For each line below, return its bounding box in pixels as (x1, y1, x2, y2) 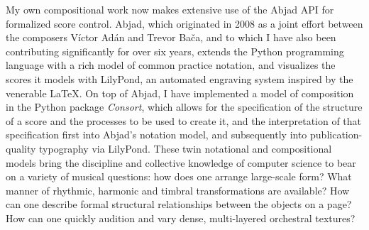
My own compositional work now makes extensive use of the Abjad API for (6, 2, 334, 16)
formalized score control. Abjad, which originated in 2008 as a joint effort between (6, 16, 363, 31)
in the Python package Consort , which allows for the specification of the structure (6, 99, 363, 114)
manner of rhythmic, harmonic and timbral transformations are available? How (6, 182, 350, 197)
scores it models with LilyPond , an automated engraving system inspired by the (6, 71, 353, 86)
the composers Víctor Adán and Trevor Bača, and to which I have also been (6, 30, 336, 45)
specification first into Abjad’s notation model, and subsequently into (6, 127, 307, 142)
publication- (310, 127, 363, 142)
